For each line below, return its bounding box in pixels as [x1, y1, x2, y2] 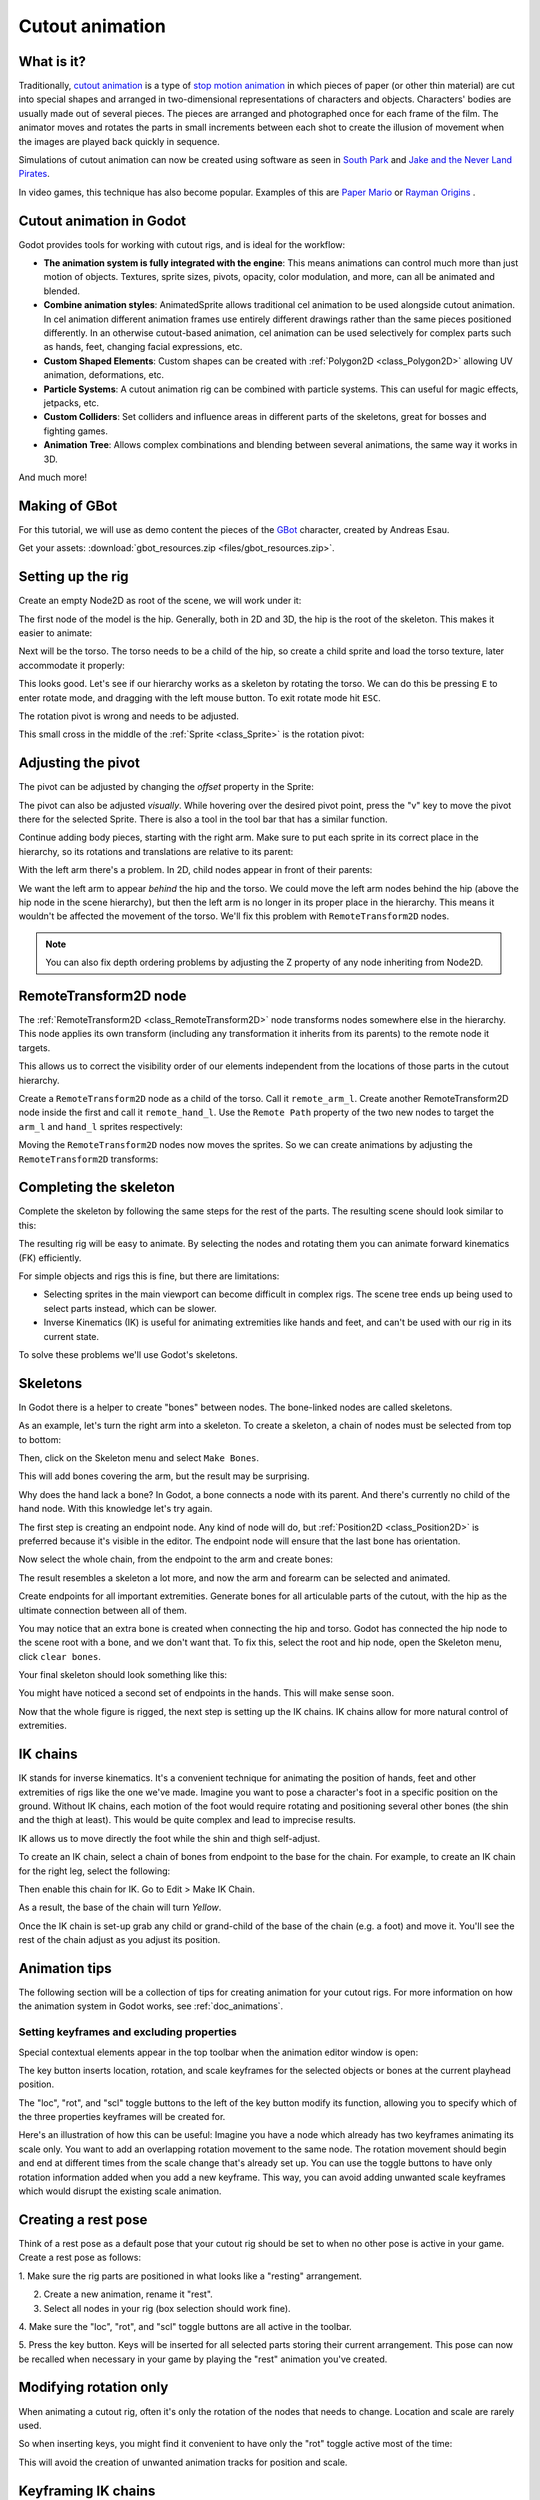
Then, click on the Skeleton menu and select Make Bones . [18, 1452, 260, 1464]
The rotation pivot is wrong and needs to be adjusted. [18, 710, 240, 722]
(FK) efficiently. [18, 1251, 82, 1264]
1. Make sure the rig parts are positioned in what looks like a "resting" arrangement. [18, 2270, 362, 2282]
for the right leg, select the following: [18, 1865, 171, 1877]
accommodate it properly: [18, 659, 125, 671]
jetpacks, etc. [43, 397, 100, 409]
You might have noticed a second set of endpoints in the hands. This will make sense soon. [18, 1687, 395, 1699]
